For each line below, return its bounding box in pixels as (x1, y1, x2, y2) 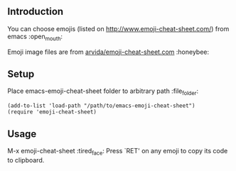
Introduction (7, 6, 64, 18)
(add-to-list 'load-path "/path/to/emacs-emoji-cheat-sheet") (7, 102, 195, 109)
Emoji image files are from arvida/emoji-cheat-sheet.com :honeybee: (7, 48, 210, 56)
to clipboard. (7, 155, 45, 164)
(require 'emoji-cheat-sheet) (7, 109, 97, 116)
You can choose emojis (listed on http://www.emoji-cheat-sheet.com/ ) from (7, 24, 230, 33)
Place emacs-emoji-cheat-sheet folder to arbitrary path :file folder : (7, 87, 199, 97)
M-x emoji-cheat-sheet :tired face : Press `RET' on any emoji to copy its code (7, 147, 228, 157)
